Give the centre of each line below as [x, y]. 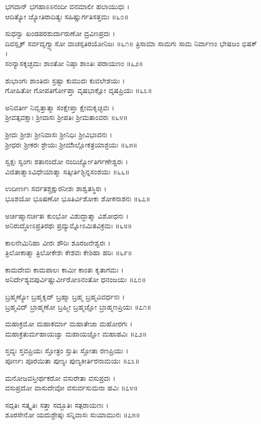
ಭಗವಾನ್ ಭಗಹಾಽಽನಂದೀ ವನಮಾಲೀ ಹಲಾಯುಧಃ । [67, 6]
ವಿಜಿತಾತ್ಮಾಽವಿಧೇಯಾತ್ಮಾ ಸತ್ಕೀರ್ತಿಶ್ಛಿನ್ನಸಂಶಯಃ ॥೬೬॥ [67, 171]
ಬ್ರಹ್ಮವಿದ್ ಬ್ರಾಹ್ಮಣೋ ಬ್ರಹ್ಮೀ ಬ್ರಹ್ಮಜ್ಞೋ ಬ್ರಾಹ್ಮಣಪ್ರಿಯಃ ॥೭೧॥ [78, 306]
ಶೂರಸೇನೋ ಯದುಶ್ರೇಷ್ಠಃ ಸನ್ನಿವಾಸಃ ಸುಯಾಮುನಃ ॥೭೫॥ [73, 415]
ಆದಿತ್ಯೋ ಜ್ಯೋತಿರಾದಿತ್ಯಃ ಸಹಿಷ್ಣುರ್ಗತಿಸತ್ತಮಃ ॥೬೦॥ [67, 16]
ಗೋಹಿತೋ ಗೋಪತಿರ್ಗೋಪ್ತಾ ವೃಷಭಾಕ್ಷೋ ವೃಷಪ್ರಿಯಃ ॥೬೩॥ [79, 90]
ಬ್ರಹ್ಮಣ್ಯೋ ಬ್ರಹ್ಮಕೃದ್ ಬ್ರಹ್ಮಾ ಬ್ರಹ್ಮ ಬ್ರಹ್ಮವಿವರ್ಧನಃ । [65, 297]
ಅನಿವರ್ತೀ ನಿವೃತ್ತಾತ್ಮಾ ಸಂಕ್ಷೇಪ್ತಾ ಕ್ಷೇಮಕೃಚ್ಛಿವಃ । [60, 107]
